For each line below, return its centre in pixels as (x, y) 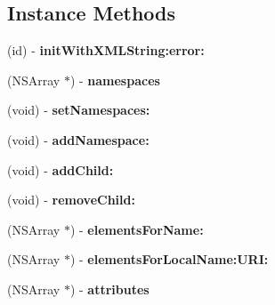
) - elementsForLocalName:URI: (169, 259)
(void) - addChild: (61, 169)
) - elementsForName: (137, 229)
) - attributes (109, 289)
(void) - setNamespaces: (79, 110)
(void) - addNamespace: (78, 139)
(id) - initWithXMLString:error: (106, 50)
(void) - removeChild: (71, 200)
